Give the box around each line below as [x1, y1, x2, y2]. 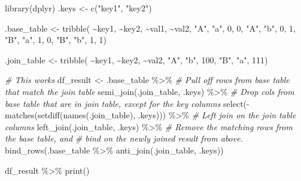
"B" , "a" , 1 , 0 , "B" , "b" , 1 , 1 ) [5, 33, 107, 46]
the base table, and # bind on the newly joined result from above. [5, 132, 243, 145]
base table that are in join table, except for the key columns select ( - [5, 97, 250, 109]
